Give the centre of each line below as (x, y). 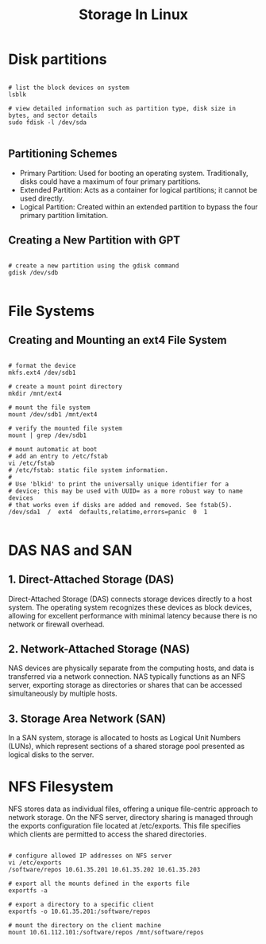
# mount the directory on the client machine (85, 926)
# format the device (42, 365)
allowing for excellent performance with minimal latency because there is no (133, 615)
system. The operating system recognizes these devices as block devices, (130, 607)
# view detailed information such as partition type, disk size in (122, 108)
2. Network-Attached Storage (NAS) (99, 649)
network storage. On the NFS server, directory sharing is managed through (131, 817)
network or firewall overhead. (56, 624)
